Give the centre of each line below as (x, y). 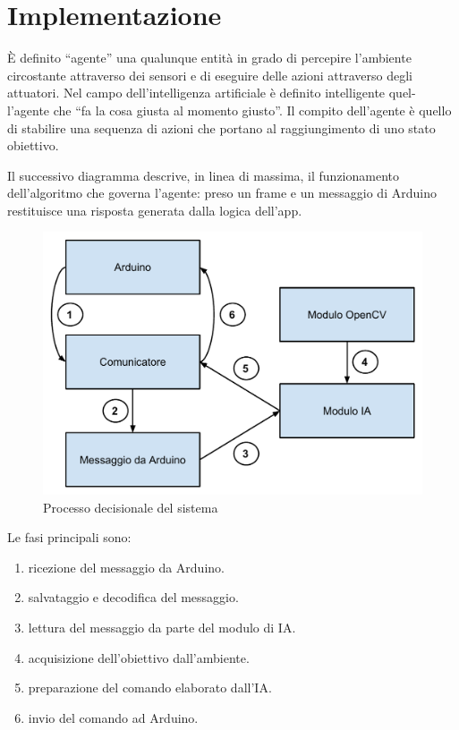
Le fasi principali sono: (69, 537)
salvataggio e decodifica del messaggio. (133, 597)
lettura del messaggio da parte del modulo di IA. (162, 627)
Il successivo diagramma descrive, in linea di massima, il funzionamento (204, 175)
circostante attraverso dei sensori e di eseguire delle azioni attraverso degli (210, 75)
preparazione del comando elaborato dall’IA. (150, 688)
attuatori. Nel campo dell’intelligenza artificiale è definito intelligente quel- (212, 93)
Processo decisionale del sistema (131, 507)
